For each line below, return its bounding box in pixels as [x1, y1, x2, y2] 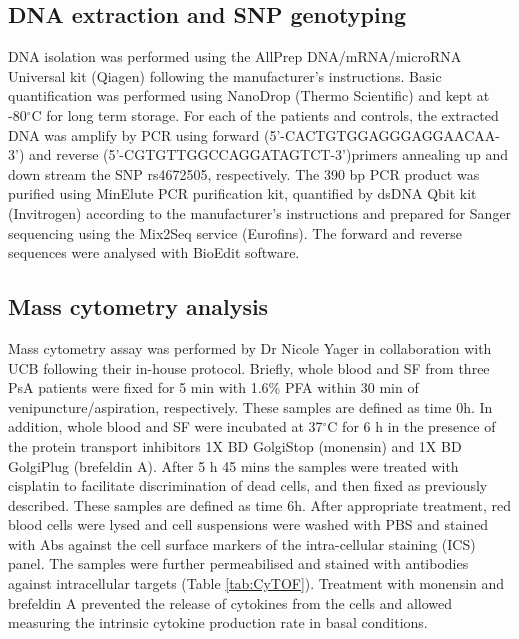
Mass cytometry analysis [8, 291, 269, 322]
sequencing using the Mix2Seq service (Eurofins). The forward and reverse [8, 222, 462, 243]
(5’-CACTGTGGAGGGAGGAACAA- [263, 124, 500, 145]
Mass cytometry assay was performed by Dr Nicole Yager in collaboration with [8, 337, 492, 358]
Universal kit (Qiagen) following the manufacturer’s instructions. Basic [8, 65, 442, 86]
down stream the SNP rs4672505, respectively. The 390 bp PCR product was [8, 163, 480, 184]
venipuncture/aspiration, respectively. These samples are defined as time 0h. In [8, 396, 493, 417]
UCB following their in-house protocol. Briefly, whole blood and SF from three [8, 357, 490, 378]
